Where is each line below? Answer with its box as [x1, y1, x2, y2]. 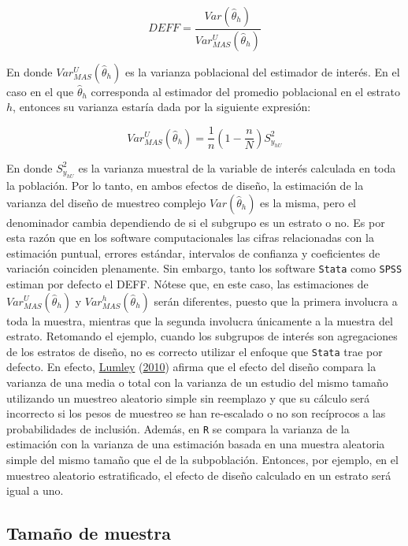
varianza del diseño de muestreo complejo [6, 194, 206, 210]
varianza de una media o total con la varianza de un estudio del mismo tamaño [6, 374, 388, 390]
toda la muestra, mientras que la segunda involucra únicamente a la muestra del [6, 312, 393, 329]
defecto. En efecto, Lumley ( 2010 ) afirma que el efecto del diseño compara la [6, 358, 376, 375]
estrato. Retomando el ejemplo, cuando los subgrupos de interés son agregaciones [6, 328, 398, 344]
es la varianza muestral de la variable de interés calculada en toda [78, 159, 396, 176]
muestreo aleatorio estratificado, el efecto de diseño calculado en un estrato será [6, 466, 391, 483]
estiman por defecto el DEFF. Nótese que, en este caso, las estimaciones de [6, 275, 369, 292]
